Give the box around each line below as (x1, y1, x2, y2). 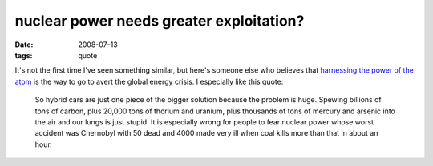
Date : (14, 40, 34, 49)
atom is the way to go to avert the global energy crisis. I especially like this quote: (14, 77, 284, 86)
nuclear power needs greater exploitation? (14, 12, 305, 30)
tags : (14, 50, 33, 60)
